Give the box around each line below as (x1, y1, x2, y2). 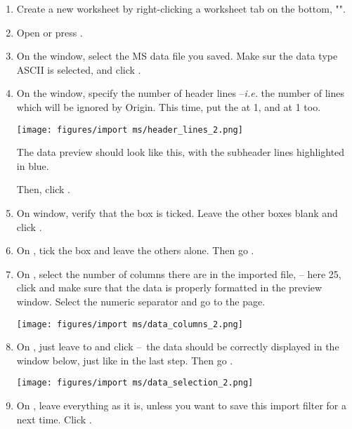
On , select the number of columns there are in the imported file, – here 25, (16, 266, 341, 281)
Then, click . (16, 182, 71, 197)
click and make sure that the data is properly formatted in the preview (16, 280, 322, 295)
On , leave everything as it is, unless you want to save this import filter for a (16, 398, 346, 413)
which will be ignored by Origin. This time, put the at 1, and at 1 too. (16, 99, 321, 114)
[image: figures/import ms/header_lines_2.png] (16, 124, 243, 135)
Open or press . (16, 25, 83, 39)
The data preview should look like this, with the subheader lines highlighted (16, 145, 345, 159)
